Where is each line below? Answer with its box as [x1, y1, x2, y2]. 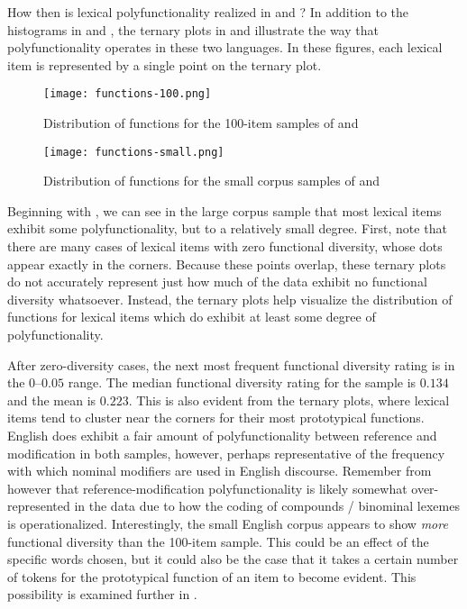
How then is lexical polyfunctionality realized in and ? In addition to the [7, 3, 409, 21]
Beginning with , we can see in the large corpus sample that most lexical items [7, 201, 442, 220]
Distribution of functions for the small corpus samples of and [43, 171, 380, 190]
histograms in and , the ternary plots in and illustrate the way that [7, 20, 379, 39]
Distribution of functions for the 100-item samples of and [43, 114, 359, 132]
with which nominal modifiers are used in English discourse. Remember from [7, 461, 432, 480]
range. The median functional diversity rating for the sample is [68, 373, 417, 392]
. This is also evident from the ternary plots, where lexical [128, 390, 450, 409]
